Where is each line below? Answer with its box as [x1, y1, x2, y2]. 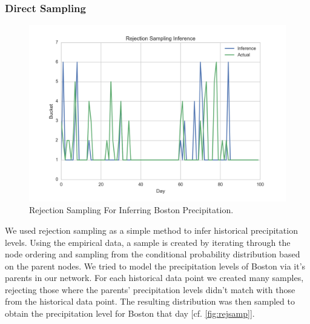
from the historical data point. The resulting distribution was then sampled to [5, 295, 295, 308]
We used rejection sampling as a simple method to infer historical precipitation [5, 223, 298, 236]
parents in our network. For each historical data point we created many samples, [5, 271, 304, 284]
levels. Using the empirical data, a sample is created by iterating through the [5, 236, 291, 248]
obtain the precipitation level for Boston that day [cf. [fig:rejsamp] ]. [5, 307, 255, 320]
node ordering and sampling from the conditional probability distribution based [5, 248, 300, 260]
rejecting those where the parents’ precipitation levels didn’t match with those [5, 283, 295, 296]
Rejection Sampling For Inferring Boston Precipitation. [29, 203, 234, 216]
